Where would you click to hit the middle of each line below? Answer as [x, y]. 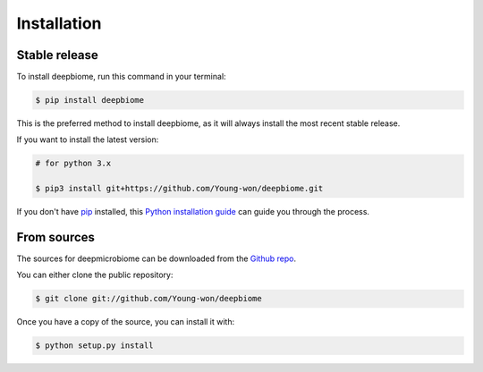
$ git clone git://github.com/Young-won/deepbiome [149, 299]
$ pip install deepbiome [90, 100]
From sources [56, 237]
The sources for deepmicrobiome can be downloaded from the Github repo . [157, 258]
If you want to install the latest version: [88, 139]
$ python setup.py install [94, 346]
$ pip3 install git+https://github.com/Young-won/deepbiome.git [179, 189]
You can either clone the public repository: [95, 275]
